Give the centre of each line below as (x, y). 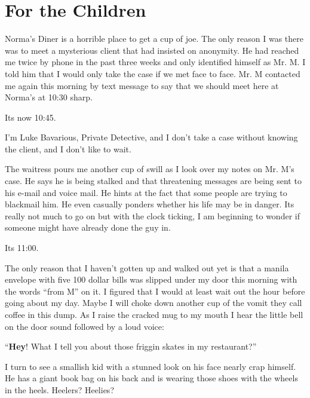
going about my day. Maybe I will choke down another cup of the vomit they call (154, 303)
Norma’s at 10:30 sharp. (49, 97)
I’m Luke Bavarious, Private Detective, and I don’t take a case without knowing (151, 137)
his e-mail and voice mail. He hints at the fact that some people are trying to (146, 192)
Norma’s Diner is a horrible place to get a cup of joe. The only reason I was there (154, 39)
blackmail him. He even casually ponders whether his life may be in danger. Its (150, 204)
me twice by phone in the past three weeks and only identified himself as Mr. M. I (155, 62)
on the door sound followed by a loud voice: (85, 326)
